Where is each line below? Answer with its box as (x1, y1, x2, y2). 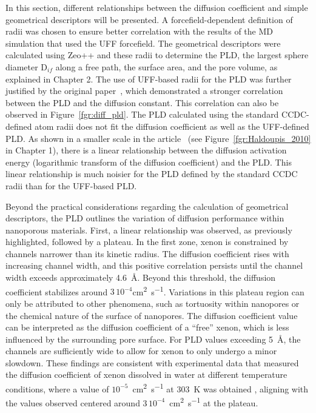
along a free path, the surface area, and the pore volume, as (55, 60, 278, 73)
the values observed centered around (5, 396, 140, 409)
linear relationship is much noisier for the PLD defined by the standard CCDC (5, 167, 298, 180)
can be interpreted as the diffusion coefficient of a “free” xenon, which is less (5, 321, 289, 334)
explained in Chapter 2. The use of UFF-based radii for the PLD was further (5, 72, 292, 85)
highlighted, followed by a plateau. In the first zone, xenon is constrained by (5, 235, 289, 248)
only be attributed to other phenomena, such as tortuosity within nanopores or (5, 297, 300, 309)
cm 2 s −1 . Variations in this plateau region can (132, 283, 304, 298)
